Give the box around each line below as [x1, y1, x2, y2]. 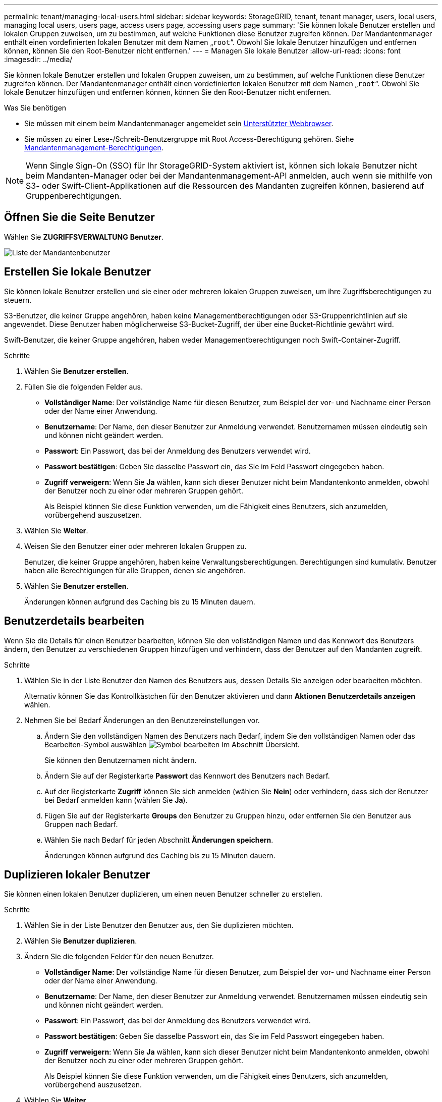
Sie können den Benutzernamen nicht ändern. [44, 755, 197, 764]
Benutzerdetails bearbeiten [4, 615, 144, 628]
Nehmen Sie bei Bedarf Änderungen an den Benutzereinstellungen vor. [24, 715, 260, 725]
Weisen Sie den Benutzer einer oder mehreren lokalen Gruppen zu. [24, 541, 247, 550]
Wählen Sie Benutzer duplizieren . [24, 936, 137, 946]
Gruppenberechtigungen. [26, 191, 122, 201]
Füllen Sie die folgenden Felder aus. [24, 382, 143, 391]
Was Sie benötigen [4, 103, 67, 112]
